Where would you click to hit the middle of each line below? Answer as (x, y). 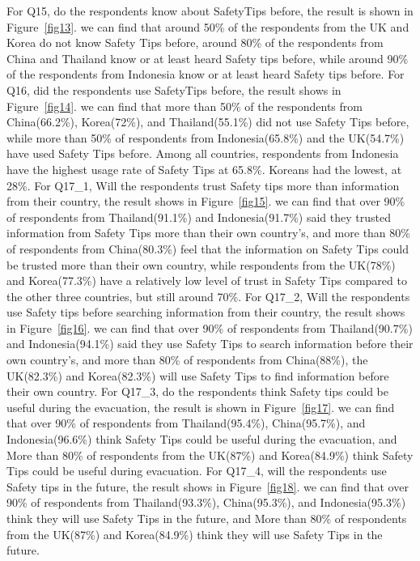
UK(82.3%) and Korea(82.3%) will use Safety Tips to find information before (198, 375)
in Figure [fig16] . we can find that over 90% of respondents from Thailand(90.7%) (210, 327)
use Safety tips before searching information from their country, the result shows (206, 312)
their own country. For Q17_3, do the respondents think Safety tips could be (197, 391)
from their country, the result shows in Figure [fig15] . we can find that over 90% (206, 201)
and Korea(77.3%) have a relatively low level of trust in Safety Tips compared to (207, 280)
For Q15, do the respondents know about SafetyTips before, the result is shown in (210, 11)
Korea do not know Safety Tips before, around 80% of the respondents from (195, 42)
